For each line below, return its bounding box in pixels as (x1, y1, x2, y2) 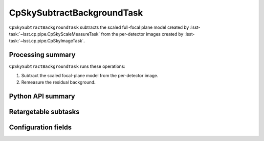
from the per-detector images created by (101, 31, 183, 37)
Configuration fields (9, 123, 72, 131)
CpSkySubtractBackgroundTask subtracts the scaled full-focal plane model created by (9, 24, 189, 30)
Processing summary (9, 51, 76, 59)
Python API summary (9, 92, 75, 100)
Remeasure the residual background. (21, 80, 96, 85)
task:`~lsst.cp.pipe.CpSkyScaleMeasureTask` (9, 31, 100, 37)
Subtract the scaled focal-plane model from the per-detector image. (21, 72, 158, 78)
